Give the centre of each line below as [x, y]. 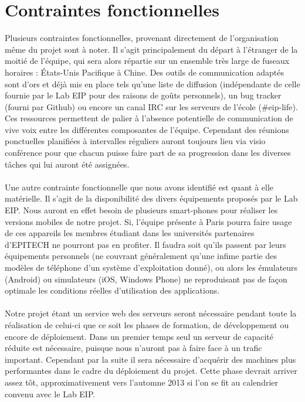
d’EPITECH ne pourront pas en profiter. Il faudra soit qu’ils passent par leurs [145, 244]
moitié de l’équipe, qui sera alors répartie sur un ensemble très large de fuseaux [147, 61]
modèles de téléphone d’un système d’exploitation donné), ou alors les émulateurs [151, 267]
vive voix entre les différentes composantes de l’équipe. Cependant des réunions [147, 129]
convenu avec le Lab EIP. [50, 394]
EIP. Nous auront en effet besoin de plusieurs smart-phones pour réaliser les [141, 210]
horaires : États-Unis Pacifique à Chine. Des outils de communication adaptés [144, 72]
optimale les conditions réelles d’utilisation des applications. [112, 290]
